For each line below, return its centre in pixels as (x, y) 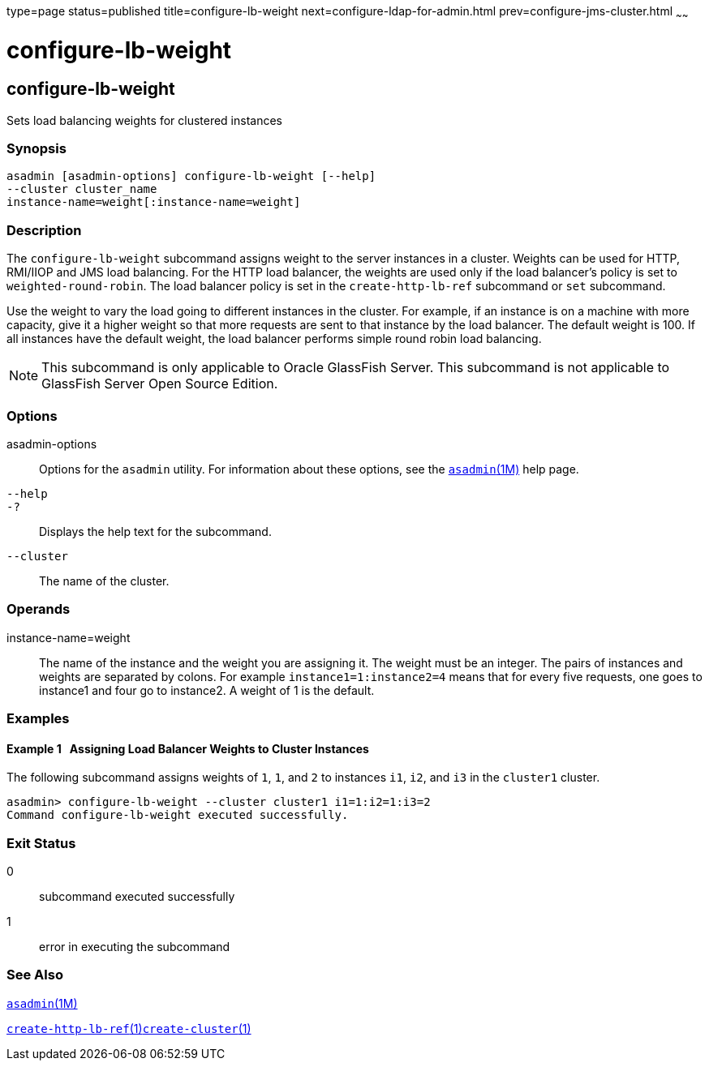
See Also (35, 975)
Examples (38, 719)
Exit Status (41, 843)
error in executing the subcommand (135, 947)
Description (44, 230)
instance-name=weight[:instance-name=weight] (154, 202)
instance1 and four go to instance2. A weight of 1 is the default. (207, 690)
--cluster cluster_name (82, 189)
